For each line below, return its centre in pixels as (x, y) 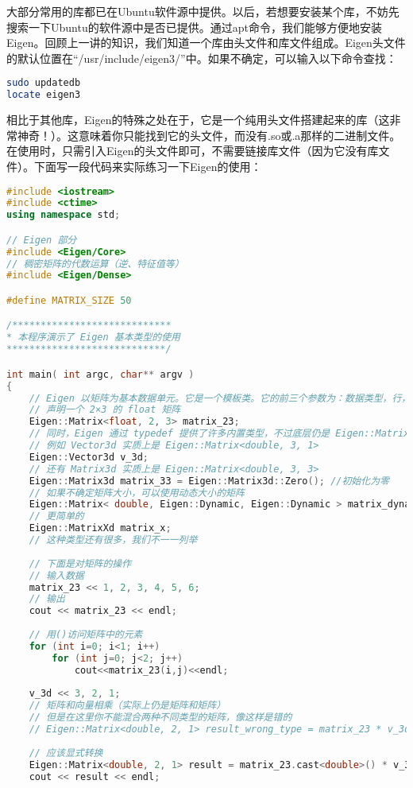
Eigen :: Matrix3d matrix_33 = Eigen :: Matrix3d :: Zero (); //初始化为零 (209, 481)
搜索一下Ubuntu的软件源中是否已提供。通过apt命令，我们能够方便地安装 (194, 27)
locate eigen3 (44, 95)
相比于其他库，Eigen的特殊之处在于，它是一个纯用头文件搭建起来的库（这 (198, 120)
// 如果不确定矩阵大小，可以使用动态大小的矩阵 (137, 493)
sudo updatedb (44, 83)
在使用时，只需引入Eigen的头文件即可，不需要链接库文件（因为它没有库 (193, 151)
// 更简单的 (56, 516)
